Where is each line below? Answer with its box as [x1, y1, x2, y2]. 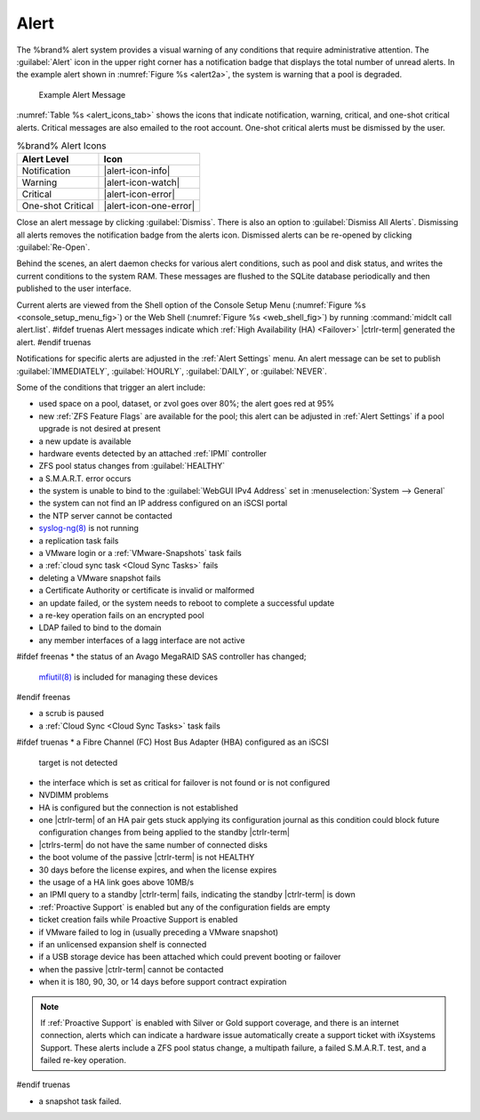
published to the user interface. [16, 283, 132, 294]
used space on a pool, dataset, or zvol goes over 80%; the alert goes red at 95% [38, 399, 335, 409]
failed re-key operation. [40, 1055, 126, 1066]
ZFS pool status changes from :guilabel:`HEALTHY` [38, 461, 226, 471]
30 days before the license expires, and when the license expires [38, 864, 277, 875]
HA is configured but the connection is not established [38, 802, 239, 813]
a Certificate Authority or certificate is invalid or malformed [38, 585, 255, 596]
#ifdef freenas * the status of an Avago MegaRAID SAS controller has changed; [16, 651, 307, 662]
